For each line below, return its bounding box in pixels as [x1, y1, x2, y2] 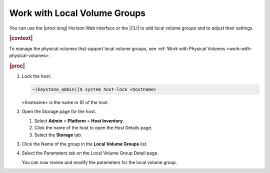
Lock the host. [21, 73, 51, 79]
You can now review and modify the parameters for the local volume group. [21, 159, 177, 165]
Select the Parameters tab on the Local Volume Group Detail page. [21, 150, 158, 156]
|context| [9, 35, 33, 42]
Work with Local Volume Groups [9, 7, 146, 18]
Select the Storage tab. [34, 131, 82, 137]
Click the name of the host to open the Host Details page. [34, 125, 152, 131]
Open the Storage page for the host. [21, 108, 96, 114]
